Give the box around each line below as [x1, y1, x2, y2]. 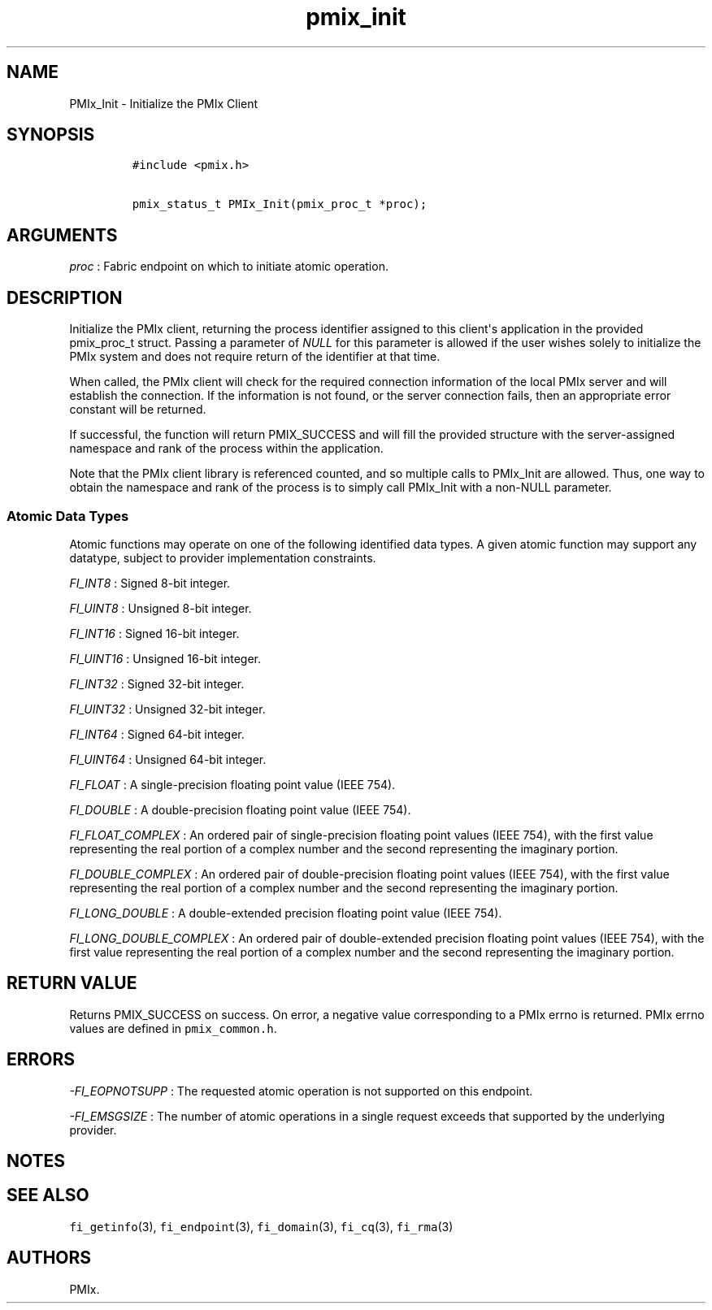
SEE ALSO [7, 1185, 89, 1206]
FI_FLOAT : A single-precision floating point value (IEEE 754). [69, 777, 396, 792]
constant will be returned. [69, 402, 206, 417]
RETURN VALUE [7, 973, 137, 994]
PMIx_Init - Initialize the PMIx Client [69, 96, 258, 111]
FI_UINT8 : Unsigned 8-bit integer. [69, 601, 252, 615]
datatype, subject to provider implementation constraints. [69, 550, 376, 565]
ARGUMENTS [7, 224, 118, 245]
